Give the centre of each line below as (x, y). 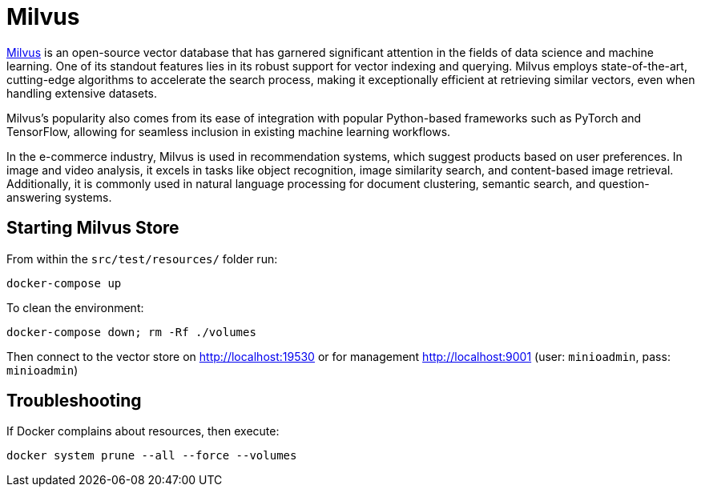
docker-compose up (64, 283)
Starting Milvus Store (93, 228)
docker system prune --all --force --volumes (152, 456)
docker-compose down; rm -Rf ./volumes (131, 332)
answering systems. (59, 197)
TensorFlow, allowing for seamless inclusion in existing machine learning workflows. (229, 131)
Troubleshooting (74, 401)
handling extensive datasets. (82, 93)
